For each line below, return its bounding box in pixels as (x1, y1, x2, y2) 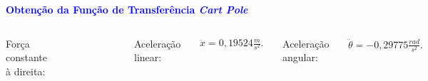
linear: (134, 50, 162, 65)
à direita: (6, 63, 46, 78)
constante (6, 50, 48, 65)
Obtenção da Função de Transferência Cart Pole (6, 2, 248, 16)
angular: (282, 50, 318, 65)
